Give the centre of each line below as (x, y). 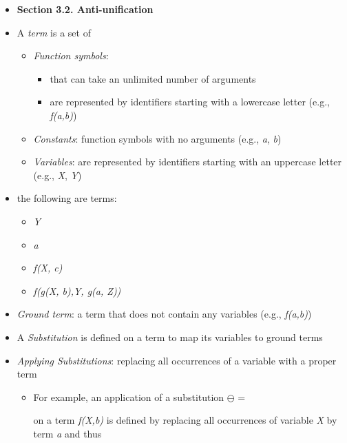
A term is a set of (54, 32)
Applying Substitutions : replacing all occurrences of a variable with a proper (177, 360)
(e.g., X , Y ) (57, 175)
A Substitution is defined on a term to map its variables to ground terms (170, 337)
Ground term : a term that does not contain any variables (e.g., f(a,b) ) (164, 314)
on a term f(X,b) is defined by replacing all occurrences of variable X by (185, 420)
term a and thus (67, 433)
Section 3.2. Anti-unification (85, 9)
